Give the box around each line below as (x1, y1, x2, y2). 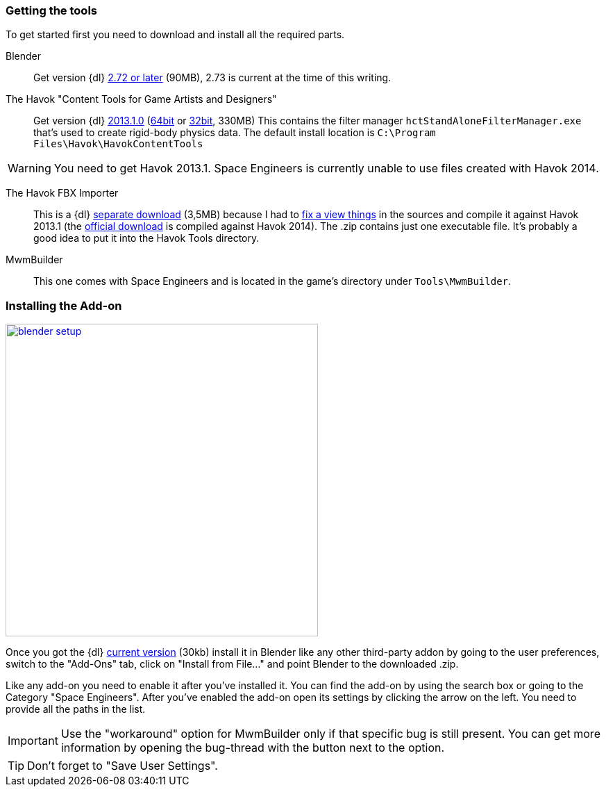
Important (8, 734, 58, 748)
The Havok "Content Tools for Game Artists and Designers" (6, 93, 277, 106)
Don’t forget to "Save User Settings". (27, 759, 218, 773)
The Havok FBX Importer (6, 187, 119, 199)
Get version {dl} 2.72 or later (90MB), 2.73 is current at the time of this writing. (33, 72, 392, 84)
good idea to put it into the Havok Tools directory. (33, 232, 260, 245)
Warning (8, 161, 51, 176)
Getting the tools (6, 3, 97, 17)
